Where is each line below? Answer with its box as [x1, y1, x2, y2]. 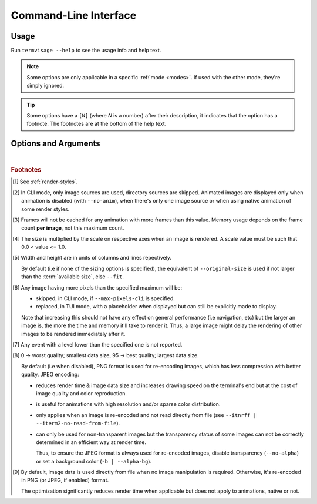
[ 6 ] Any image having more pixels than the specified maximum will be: [12, 284, 182, 291]
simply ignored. [26, 82, 65, 89]
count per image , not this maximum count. [21, 224, 124, 231]
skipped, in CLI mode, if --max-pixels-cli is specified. [36, 295, 176, 302]
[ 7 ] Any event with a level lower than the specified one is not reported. [12, 341, 183, 348]
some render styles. [21, 206, 70, 213]
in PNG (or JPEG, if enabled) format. [21, 476, 109, 484]
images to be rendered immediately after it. [21, 330, 126, 337]
